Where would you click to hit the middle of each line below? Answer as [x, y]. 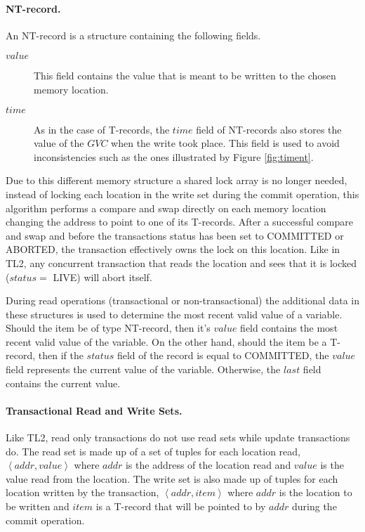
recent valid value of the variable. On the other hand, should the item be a [166, 341]
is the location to [316, 492]
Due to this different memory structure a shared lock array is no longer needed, [177, 180]
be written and [38, 506]
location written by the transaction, [82, 492]
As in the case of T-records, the [102, 129]
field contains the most [289, 328]
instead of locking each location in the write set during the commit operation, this [182, 194]
